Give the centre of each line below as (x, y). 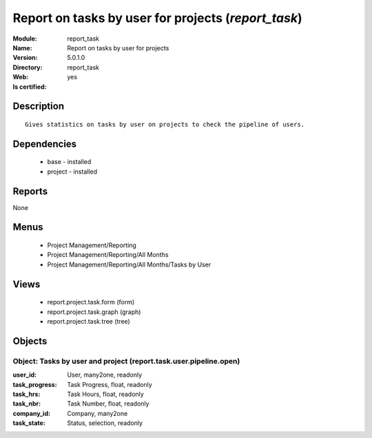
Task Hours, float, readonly (105, 394)
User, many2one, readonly (105, 375)
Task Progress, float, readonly (110, 384)
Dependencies (45, 144)
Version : (25, 58)
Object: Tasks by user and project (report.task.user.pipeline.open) (126, 361)
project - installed (72, 171)
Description (39, 106)
